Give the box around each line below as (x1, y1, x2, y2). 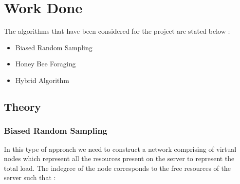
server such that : (4, 172, 56, 183)
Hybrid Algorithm (15, 75, 69, 85)
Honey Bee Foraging (15, 59, 76, 69)
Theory (4, 99, 41, 114)
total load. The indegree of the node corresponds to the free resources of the (4, 163, 231, 173)
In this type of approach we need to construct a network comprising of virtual (4, 143, 237, 154)
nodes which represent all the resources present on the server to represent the (4, 153, 235, 164)
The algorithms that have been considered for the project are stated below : (4, 26, 230, 36)
